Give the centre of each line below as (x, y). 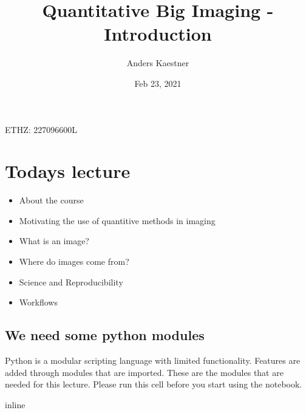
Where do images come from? (74, 261)
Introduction (158, 34)
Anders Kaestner (158, 63)
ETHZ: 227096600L (41, 129)
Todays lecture (68, 171)
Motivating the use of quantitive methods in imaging (117, 220)
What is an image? (54, 241)
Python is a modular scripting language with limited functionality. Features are (153, 360)
